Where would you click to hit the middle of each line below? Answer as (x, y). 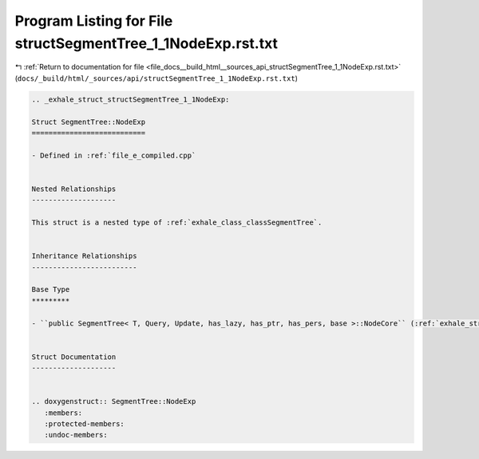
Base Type (51, 289)
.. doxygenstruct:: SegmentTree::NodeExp (114, 401)
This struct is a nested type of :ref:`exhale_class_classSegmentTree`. (177, 223)
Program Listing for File (94, 21)
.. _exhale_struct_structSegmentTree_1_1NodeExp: (131, 99)
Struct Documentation (74, 357)
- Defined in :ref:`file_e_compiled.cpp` (114, 155)
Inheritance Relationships (84, 256)
